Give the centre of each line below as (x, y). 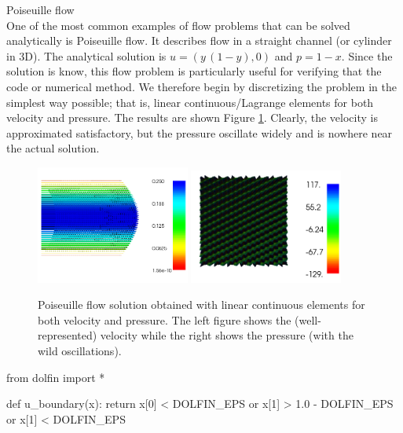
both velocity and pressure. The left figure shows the (165, 319)
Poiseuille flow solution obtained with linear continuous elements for (201, 305)
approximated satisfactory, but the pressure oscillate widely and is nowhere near (200, 132)
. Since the (367, 55)
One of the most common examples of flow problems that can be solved (178, 25)
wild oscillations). (80, 350)
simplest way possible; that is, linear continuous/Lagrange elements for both (190, 102)
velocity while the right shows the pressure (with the (227, 335)
